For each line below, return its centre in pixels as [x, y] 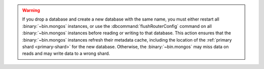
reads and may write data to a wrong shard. [66, 53]
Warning [31, 10]
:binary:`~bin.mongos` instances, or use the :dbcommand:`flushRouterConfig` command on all [117, 26]
